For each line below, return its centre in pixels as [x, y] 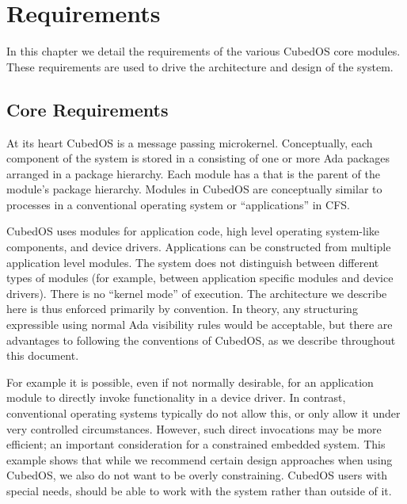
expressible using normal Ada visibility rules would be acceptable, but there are [200, 325]
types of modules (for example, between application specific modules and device [200, 278]
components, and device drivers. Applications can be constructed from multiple [199, 247]
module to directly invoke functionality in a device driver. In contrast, [176, 397]
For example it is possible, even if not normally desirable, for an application [190, 382]
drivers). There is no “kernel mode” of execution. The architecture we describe [197, 293]
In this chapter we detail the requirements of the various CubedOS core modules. [203, 51]
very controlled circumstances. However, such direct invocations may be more [194, 428]
